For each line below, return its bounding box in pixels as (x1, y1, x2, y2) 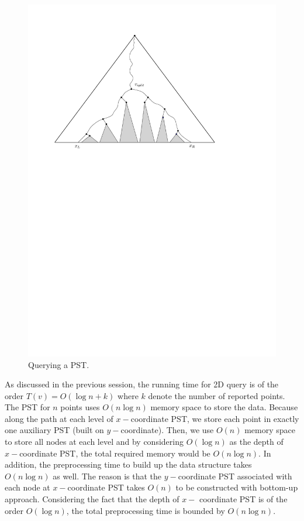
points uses (60, 401, 100, 413)
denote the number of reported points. (148, 389, 285, 401)
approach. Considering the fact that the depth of (5, 493, 179, 505)
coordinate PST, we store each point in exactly (130, 412, 299, 424)
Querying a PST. (28, 358, 89, 370)
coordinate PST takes (67, 481, 145, 493)
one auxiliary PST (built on (5, 424, 104, 436)
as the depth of (229, 435, 284, 448)
